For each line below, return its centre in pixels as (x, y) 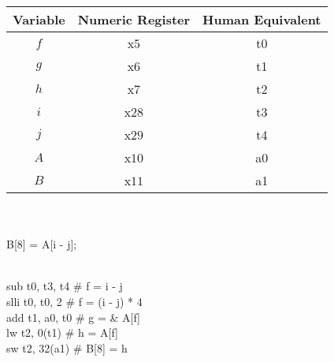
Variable (39, 19)
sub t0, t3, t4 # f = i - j (65, 286)
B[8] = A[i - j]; (42, 244)
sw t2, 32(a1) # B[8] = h (67, 347)
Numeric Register (134, 19)
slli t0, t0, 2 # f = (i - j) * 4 (74, 301)
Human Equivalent (262, 19)
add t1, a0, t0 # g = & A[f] (73, 317)
